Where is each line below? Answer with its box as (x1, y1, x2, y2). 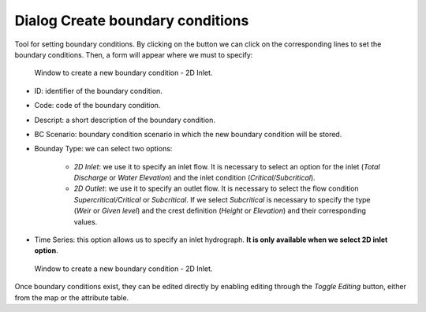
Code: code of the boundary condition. (34, 101, 161, 110)
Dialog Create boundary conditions (14, 12, 249, 29)
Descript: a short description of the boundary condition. (34, 115, 216, 124)
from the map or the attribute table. (14, 292, 129, 303)
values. (73, 217, 98, 226)
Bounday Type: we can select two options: (34, 144, 173, 154)
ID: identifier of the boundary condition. (34, 86, 163, 95)
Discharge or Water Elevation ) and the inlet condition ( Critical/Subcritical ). (73, 173, 316, 183)
